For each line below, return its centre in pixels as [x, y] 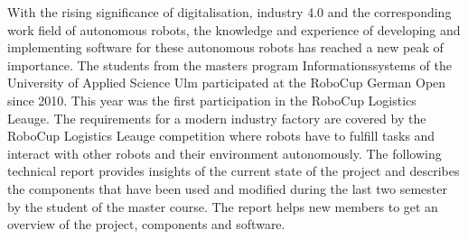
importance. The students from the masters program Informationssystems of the [229, 64]
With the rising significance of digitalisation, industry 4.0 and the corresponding [229, 12]
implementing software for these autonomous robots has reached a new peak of [225, 47]
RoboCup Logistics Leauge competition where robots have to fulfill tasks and [221, 136]
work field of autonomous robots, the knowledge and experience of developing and [234, 29]
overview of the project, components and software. [146, 224]
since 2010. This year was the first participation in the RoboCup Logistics [212, 100]
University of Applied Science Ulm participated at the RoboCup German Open [227, 83]
